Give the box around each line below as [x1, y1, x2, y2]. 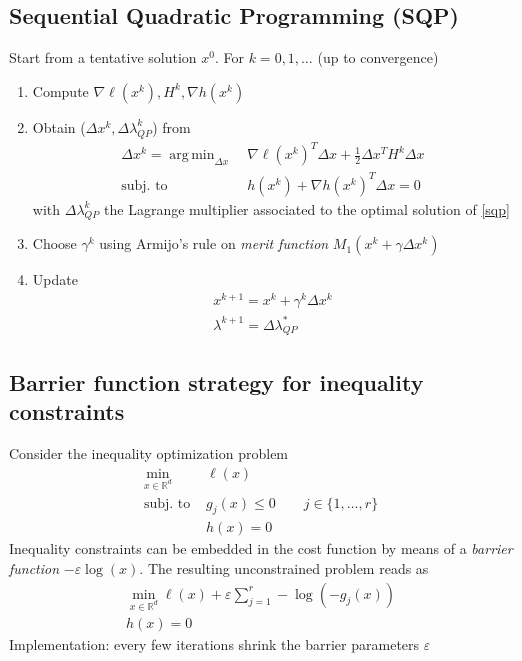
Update [32, 269, 78, 290]
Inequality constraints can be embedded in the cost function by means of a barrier [9, 538, 513, 559]
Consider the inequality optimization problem [9, 443, 289, 464]
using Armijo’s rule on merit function [99, 233, 329, 254]
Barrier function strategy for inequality [9, 366, 424, 397]
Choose [32, 233, 77, 254]
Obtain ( [32, 116, 86, 137]
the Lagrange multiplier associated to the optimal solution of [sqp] [104, 198, 510, 219]
